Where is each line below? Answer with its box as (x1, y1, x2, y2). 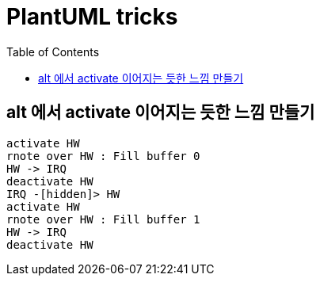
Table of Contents (6, 44, 100, 59)
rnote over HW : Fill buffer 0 (6, 149, 200, 162)
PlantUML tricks (6, 3, 178, 30)
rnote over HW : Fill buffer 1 (6, 212, 200, 226)
